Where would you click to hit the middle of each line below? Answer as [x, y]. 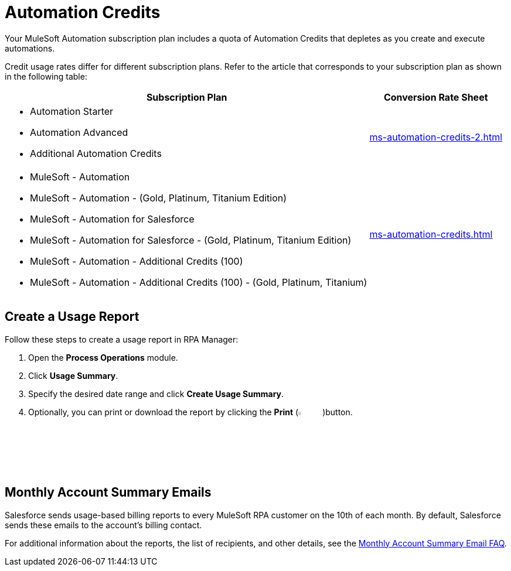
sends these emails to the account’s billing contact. [103, 525]
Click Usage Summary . [73, 375]
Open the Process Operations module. [103, 357]
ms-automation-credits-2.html [436, 137]
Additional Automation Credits [96, 153]
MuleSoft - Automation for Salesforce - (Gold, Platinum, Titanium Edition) [191, 240]
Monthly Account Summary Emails [108, 493]
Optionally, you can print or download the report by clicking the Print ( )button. [190, 412]
